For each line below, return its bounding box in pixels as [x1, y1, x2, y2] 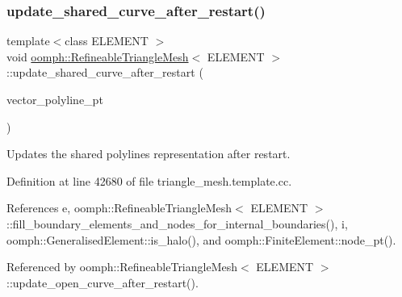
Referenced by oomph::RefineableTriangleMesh [6, 258, 238, 275]
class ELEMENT [65, 32, 149, 49]
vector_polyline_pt [6, 91, 103, 107]
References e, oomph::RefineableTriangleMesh [6, 199, 232, 216]
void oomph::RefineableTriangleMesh [6, 48, 189, 65]
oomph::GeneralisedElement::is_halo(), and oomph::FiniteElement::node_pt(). [6, 231, 396, 248]
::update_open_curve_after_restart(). [6, 274, 199, 291]
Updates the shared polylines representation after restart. [6, 145, 291, 162]
